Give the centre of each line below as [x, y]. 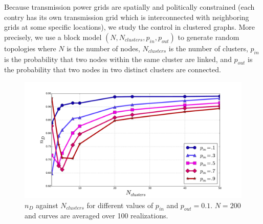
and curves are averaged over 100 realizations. [96, 216]
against [47, 205]
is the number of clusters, [208, 48]
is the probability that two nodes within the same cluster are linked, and [118, 59]
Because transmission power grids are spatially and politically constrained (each [129, 7]
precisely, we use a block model [53, 37]
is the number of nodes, [103, 48]
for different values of [120, 205]
